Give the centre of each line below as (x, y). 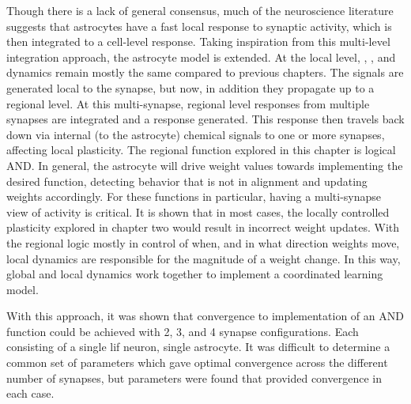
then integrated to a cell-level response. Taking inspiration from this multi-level (198, 42)
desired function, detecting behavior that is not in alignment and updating (187, 181)
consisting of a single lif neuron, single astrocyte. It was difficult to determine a (198, 347)
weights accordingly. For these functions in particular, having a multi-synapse (194, 196)
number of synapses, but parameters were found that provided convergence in (194, 378)
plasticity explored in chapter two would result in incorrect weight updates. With (203, 227)
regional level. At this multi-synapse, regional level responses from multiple (188, 103)
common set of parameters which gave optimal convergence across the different (197, 362)
